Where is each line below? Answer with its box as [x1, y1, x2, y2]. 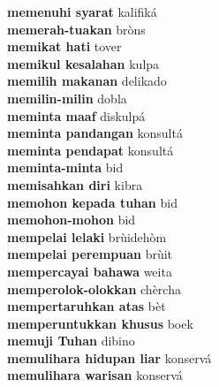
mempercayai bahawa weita [7, 262, 172, 280]
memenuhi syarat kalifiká [7, 3, 157, 20]
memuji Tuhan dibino [7, 331, 135, 350]
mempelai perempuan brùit [7, 245, 173, 263]
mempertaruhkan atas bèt [7, 297, 166, 315]
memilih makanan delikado [7, 72, 167, 90]
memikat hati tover [7, 37, 122, 56]
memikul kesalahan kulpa [7, 54, 160, 72]
